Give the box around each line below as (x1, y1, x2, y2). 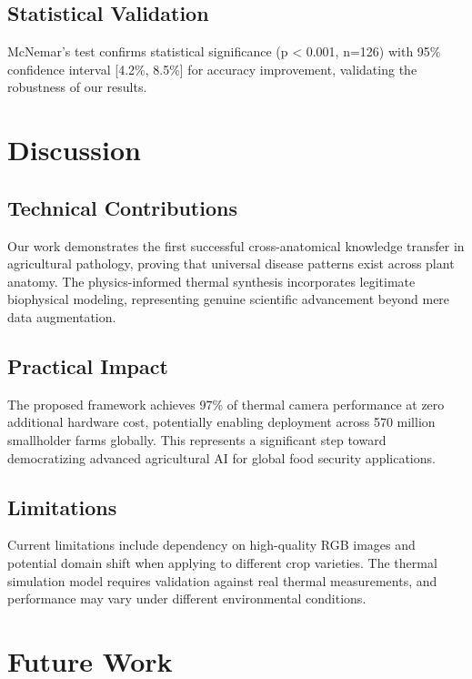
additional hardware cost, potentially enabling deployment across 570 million (7, 412, 436, 431)
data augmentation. (7, 307, 116, 326)
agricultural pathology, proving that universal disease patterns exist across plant (7, 254, 455, 273)
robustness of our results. (7, 77, 147, 96)
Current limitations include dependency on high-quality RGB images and (7, 535, 416, 554)
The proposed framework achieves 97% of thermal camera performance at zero (7, 394, 445, 413)
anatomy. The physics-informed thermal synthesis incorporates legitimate (7, 271, 416, 290)
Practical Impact (7, 351, 168, 380)
